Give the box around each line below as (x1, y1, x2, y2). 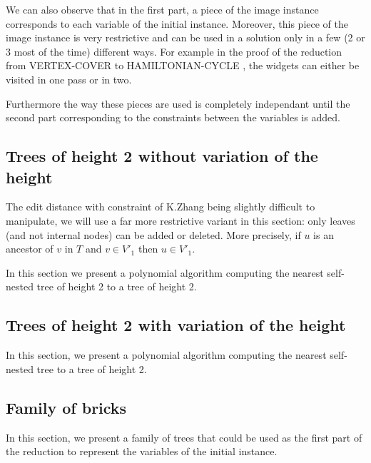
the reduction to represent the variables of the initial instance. (6, 444, 278, 459)
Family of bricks (6, 396, 127, 418)
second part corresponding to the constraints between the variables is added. (6, 110, 340, 125)
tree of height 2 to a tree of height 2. (36, 279, 197, 294)
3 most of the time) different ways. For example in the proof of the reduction (6, 44, 342, 58)
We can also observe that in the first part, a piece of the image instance (6, 2, 319, 16)
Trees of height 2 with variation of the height (6, 314, 346, 336)
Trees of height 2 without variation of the (6, 145, 318, 167)
